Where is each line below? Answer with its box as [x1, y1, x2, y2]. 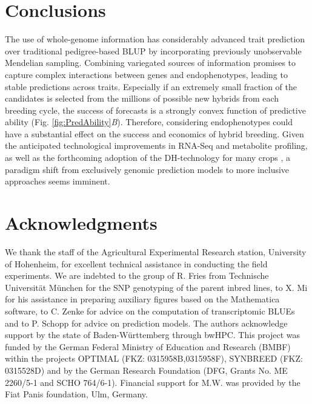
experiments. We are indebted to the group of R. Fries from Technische [5, 269, 269, 282]
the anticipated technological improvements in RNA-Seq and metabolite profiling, [5, 139, 308, 152]
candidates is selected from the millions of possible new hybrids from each [5, 92, 279, 105]
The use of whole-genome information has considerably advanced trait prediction [5, 33, 305, 45]
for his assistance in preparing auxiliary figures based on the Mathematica [5, 293, 280, 305]
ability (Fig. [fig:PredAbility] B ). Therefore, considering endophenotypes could [5, 116, 293, 128]
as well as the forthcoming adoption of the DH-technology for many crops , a [5, 151, 291, 164]
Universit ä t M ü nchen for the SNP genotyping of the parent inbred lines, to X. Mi [5, 281, 308, 293]
